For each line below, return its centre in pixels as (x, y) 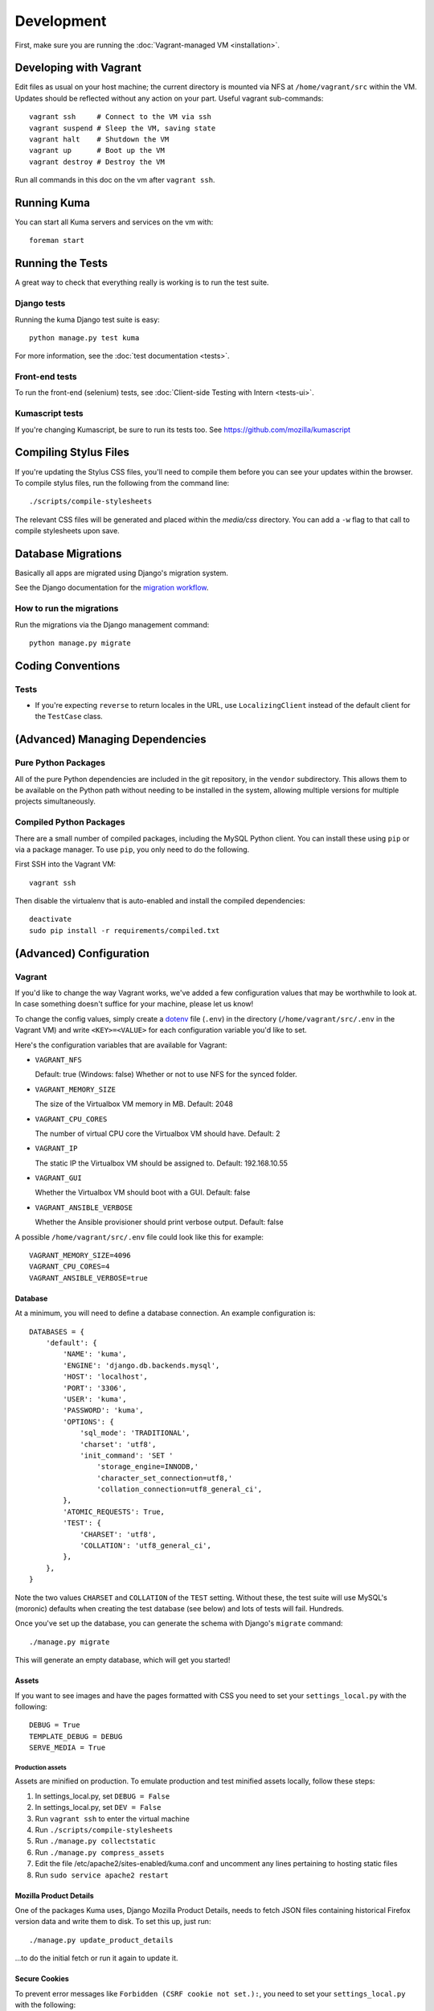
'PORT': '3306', (95, 1388)
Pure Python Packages (60, 763)
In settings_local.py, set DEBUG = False (102, 1796)
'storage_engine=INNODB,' (148, 1467)
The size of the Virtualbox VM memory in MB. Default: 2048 (134, 1104)
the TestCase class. (69, 717)
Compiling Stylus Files (72, 452)
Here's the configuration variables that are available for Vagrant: (121, 1045)
